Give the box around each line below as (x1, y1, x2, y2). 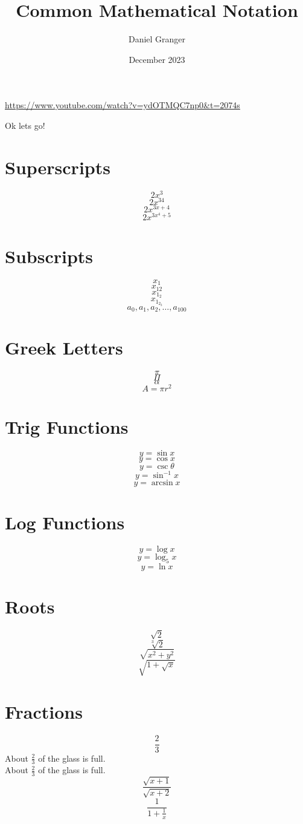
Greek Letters (5, 335, 123, 359)
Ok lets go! (5, 119, 45, 131)
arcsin (151, 479, 173, 488)
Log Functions (5, 510, 125, 535)
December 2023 (129, 53, 185, 65)
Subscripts (5, 243, 94, 268)
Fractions (5, 699, 83, 724)
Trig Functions (5, 414, 129, 439)
